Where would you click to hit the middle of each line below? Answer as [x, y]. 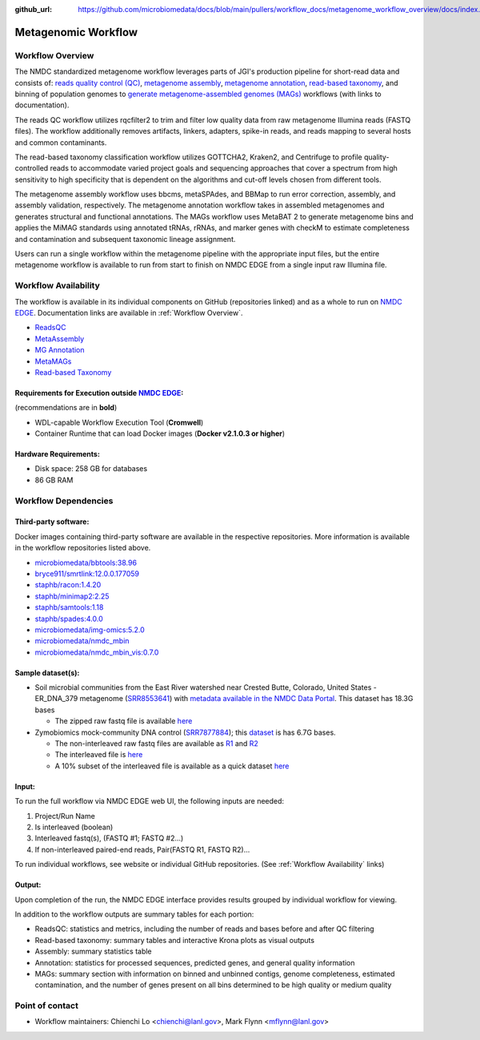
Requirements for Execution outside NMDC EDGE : [99, 393]
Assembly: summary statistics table [93, 951]
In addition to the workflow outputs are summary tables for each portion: [134, 914]
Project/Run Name [65, 816]
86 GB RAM [54, 480]
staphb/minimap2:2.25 [72, 596]
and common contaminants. [61, 142]
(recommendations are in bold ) [66, 408]
